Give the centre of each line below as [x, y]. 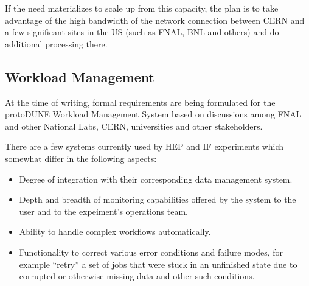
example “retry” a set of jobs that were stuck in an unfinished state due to [158, 264]
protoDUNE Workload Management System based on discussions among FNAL [153, 114]
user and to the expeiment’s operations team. [103, 211]
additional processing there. [56, 44]
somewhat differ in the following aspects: [81, 158]
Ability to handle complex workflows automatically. [115, 232]
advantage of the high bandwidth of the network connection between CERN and [155, 20]
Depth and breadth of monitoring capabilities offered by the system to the [158, 199]
